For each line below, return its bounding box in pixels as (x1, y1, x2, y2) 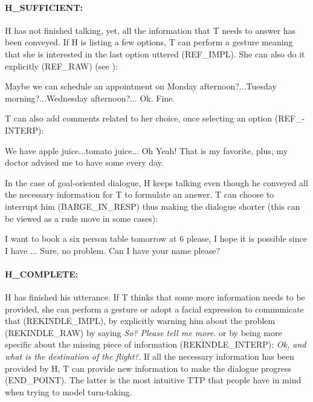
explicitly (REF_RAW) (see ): (5, 59, 118, 72)
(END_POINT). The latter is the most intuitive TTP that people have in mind (5, 374, 302, 386)
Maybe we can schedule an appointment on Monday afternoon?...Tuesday (5, 80, 277, 92)
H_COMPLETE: (5, 267, 79, 280)
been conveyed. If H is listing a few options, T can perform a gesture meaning (5, 36, 293, 48)
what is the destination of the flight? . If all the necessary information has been (5, 350, 294, 363)
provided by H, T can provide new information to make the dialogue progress (5, 361, 292, 374)
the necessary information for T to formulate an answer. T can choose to (5, 188, 274, 201)
